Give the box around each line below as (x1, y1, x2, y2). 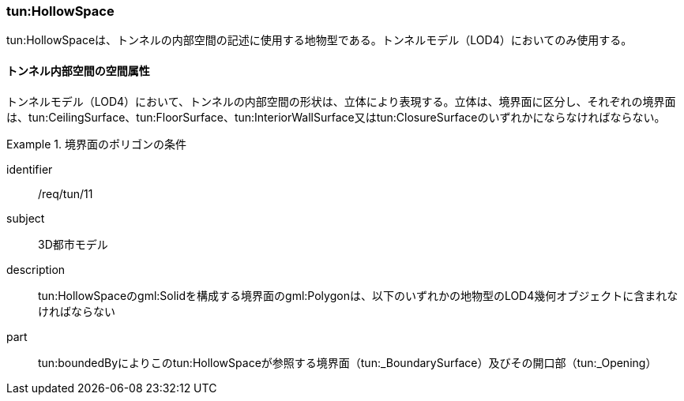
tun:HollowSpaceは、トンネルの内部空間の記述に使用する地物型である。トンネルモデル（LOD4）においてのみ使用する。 (6, 33, 633, 47)
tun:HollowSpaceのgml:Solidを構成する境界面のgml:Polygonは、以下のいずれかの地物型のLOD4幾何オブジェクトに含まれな (38, 288, 678, 302)
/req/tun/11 (38, 186, 93, 200)
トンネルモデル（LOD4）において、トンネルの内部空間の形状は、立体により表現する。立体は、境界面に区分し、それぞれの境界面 (6, 94, 676, 108)
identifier (6, 162, 53, 176)
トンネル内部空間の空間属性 (6, 63, 150, 77)
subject (6, 211, 45, 225)
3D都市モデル (38, 237, 108, 251)
